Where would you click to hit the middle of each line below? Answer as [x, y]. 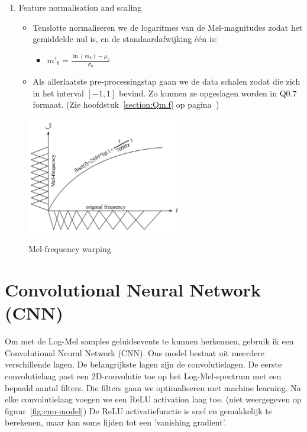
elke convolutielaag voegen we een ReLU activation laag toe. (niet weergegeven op [153, 399]
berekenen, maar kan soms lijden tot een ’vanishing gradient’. [116, 422]
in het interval [58, 93]
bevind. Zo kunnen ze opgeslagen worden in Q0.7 [208, 93]
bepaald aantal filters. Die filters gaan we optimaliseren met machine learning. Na [153, 387]
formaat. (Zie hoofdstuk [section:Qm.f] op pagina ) [126, 104]
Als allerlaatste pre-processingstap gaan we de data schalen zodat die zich [167, 81]
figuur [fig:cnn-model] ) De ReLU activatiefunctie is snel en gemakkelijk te [138, 410]
